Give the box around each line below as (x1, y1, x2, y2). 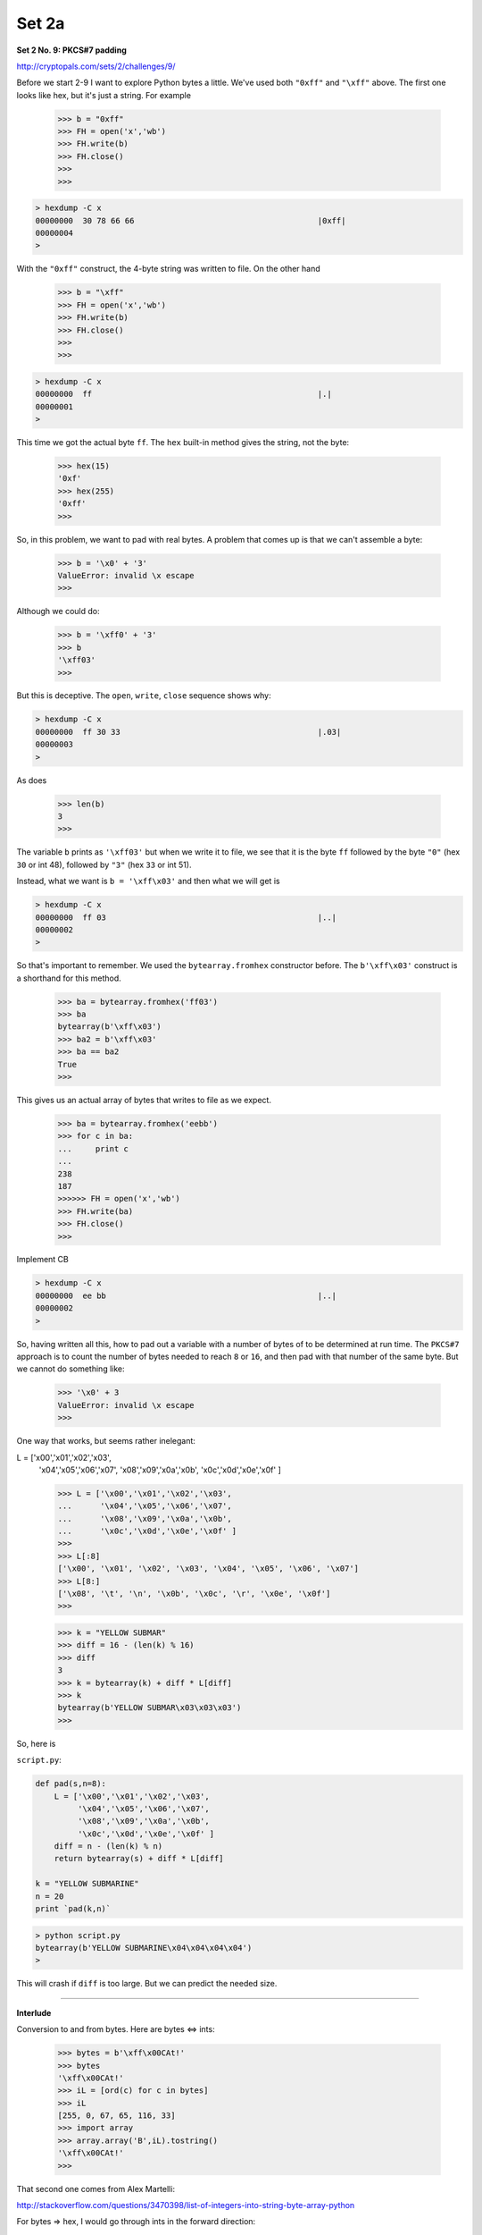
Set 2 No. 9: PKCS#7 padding (16, 45, 127, 55)
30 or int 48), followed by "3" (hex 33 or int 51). (16, 859, 192, 870)
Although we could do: (16, 606, 100, 617)
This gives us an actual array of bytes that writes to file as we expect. (16, 1095, 272, 1105)
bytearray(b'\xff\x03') (57, 1022, 162, 1032)
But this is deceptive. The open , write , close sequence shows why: (16, 690, 271, 701)
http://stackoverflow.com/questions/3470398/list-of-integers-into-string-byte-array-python (16, 2200, 355, 2211)
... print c (57, 1143, 129, 1153)
